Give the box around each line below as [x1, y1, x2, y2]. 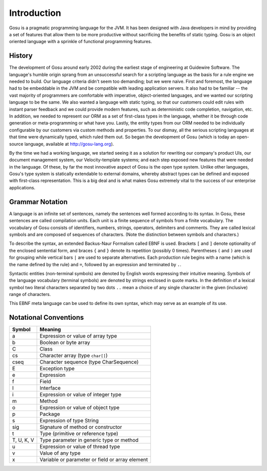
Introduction [9, 7, 61, 18]
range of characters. [9, 292, 51, 297]
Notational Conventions [9, 313, 84, 322]
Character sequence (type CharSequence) [40, 358, 139, 365]
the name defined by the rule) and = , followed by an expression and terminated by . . [9, 261, 181, 267]
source [9, 141, 24, 147]
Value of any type [40, 450, 81, 457]
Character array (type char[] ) [40, 352, 108, 359]
